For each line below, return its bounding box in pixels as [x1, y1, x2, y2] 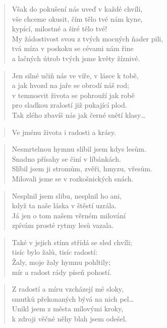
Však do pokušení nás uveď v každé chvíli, [12, 4, 143, 14]
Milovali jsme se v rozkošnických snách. [12, 173, 134, 183]
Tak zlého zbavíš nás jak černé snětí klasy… [12, 109, 146, 120]
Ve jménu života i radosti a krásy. [12, 126, 116, 137]
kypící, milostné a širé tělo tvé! [12, 23, 107, 34]
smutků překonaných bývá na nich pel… [12, 293, 134, 304]
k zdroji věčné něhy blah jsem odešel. [12, 313, 127, 324]
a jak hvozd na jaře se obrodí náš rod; [12, 80, 129, 90]
